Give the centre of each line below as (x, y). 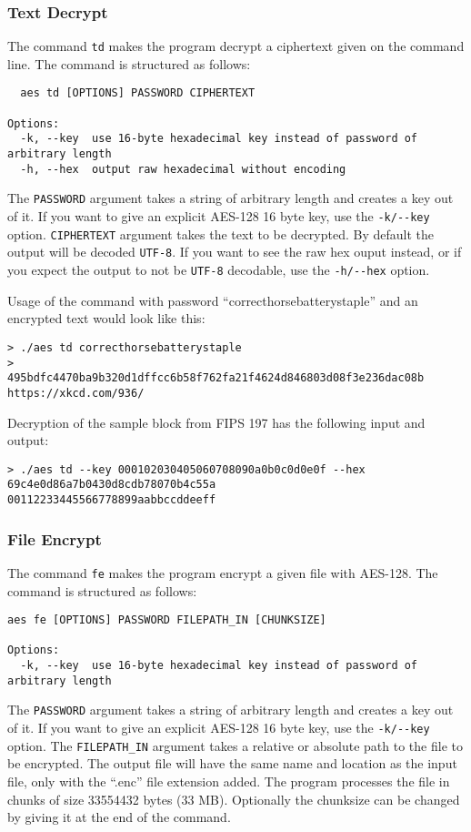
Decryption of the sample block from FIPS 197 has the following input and (216, 422)
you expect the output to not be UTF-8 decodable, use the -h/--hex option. (219, 270)
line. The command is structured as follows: (129, 63)
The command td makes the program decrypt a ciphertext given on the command (236, 46)
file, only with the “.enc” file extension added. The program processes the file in (229, 781)
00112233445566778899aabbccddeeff (112, 500)
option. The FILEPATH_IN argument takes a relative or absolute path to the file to (235, 745)
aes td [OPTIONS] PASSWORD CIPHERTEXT (138, 93)
